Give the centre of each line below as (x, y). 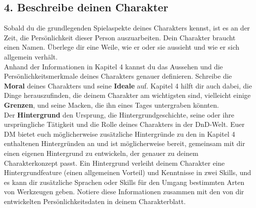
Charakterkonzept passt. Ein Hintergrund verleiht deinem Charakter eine (114, 163)
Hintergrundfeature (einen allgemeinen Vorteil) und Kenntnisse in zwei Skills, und (128, 172)
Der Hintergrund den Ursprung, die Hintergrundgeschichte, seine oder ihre (119, 114)
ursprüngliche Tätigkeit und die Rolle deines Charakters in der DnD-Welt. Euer (124, 124)
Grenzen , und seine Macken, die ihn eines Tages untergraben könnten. (112, 104)
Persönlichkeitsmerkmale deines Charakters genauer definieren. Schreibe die (118, 76)
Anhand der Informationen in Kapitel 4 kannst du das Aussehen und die (113, 66)
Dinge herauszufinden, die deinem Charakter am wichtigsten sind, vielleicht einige (128, 95)
